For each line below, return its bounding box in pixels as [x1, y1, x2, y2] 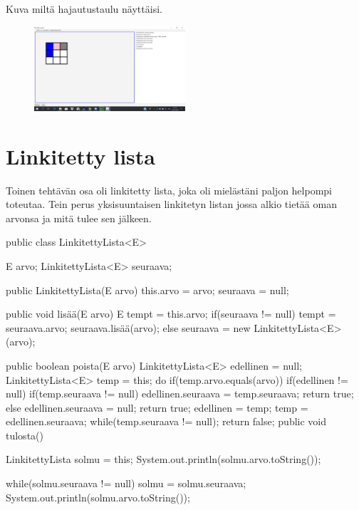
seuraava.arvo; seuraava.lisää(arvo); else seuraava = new [6, 320, 251, 335]
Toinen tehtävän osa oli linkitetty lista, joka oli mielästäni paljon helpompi [6, 182, 332, 197]
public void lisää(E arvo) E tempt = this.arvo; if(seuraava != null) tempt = [6, 306, 336, 321]
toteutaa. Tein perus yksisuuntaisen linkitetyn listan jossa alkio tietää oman [6, 197, 337, 212]
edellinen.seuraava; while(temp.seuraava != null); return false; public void [6, 414, 327, 429]
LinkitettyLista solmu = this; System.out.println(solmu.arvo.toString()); [6, 452, 321, 467]
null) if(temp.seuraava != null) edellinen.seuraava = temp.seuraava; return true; [6, 386, 354, 401]
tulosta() [6, 427, 43, 442]
